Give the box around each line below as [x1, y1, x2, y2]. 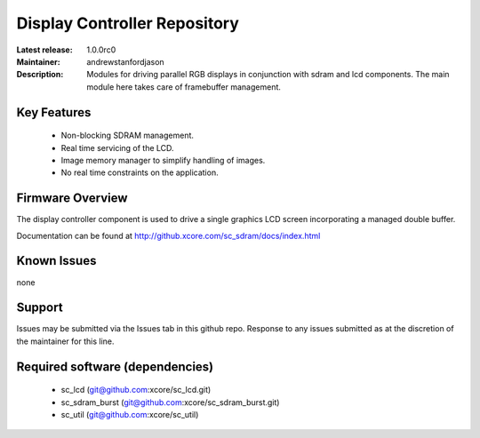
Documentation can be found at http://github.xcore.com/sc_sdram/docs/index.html [16, 230, 321, 241]
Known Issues [16, 253, 97, 268]
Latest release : [16, 44, 73, 55]
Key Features [16, 105, 92, 120]
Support [16, 300, 63, 315]
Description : [16, 69, 64, 80]
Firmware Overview [16, 191, 128, 206]
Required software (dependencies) [16, 359, 214, 374]
